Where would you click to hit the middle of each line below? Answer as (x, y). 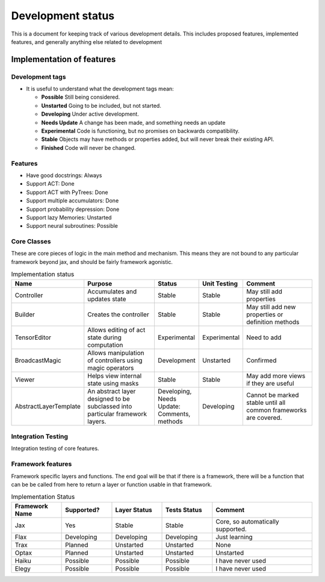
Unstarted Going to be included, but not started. (101, 105)
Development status (63, 16)
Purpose (100, 283)
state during (104, 337)
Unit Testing (220, 283)
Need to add (264, 337)
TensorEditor (33, 337)
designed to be (109, 399)
